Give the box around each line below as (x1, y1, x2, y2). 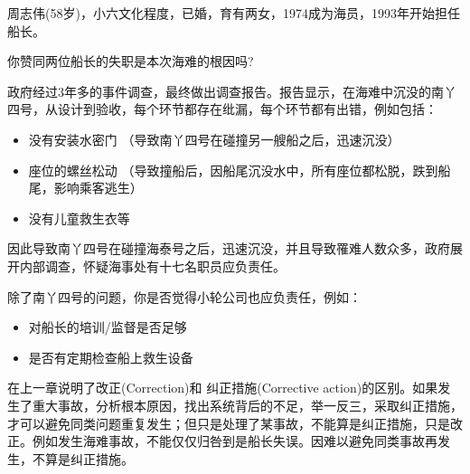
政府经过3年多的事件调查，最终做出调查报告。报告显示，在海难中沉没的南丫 (7, 81, 456, 100)
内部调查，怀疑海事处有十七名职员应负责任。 (19, 256, 286, 275)
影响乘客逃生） (53, 178, 143, 197)
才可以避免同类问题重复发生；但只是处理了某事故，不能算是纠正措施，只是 (7, 413, 450, 432)
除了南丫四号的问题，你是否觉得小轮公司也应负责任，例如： (7, 287, 362, 306)
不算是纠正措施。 (32, 449, 134, 468)
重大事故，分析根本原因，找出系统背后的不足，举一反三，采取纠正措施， (32, 395, 463, 414)
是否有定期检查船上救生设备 (28, 347, 193, 366)
